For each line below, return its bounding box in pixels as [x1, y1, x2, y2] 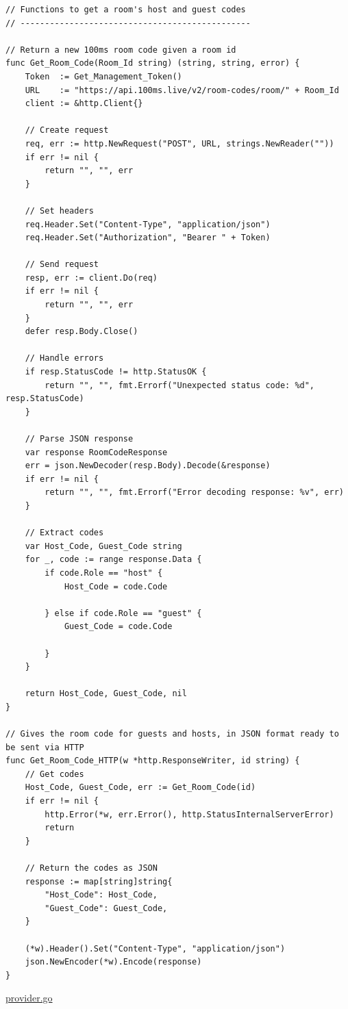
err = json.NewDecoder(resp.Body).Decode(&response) [25, 461, 271, 471]
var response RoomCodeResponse [25, 447, 168, 457]
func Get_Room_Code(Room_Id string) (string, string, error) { [5, 58, 300, 68]
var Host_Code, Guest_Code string [25, 541, 182, 551]
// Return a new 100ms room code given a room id [5, 44, 236, 55]
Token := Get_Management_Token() [25, 71, 182, 81]
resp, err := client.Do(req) [25, 272, 158, 283]
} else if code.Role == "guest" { [45, 608, 202, 618]
